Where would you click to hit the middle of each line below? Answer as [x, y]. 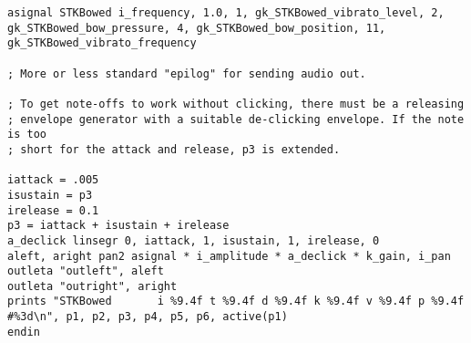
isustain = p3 [50, 195]
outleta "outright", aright [92, 286]
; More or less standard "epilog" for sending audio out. [187, 73]
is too [27, 135]
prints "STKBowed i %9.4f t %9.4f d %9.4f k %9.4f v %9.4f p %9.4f [236, 301]
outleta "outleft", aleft [86, 271]
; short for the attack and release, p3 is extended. [174, 149]
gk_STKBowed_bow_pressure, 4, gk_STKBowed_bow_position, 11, [197, 28]
